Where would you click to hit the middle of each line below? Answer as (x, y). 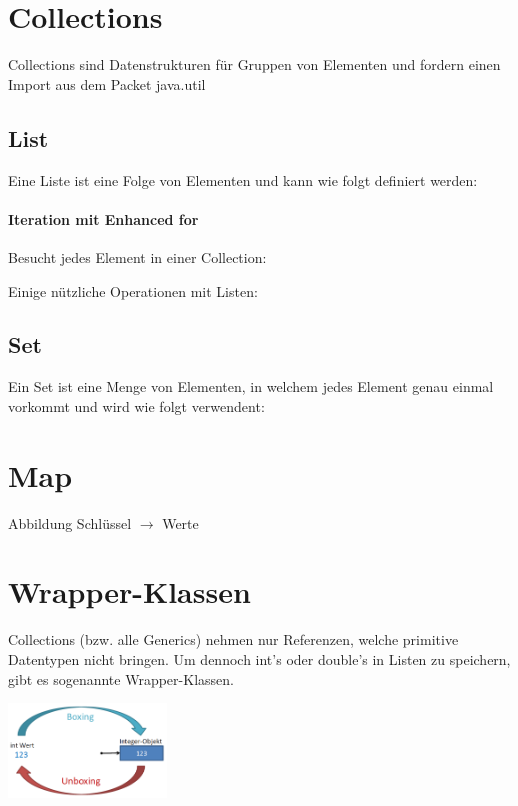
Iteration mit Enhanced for (103, 218)
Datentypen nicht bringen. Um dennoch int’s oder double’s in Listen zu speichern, (259, 658)
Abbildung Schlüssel (70, 522)
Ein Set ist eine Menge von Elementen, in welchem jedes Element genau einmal (251, 386)
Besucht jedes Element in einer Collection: (137, 256)
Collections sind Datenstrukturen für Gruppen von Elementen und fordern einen (254, 64)
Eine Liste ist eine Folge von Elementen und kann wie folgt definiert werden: (243, 179)
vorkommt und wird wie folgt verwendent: (136, 405)
